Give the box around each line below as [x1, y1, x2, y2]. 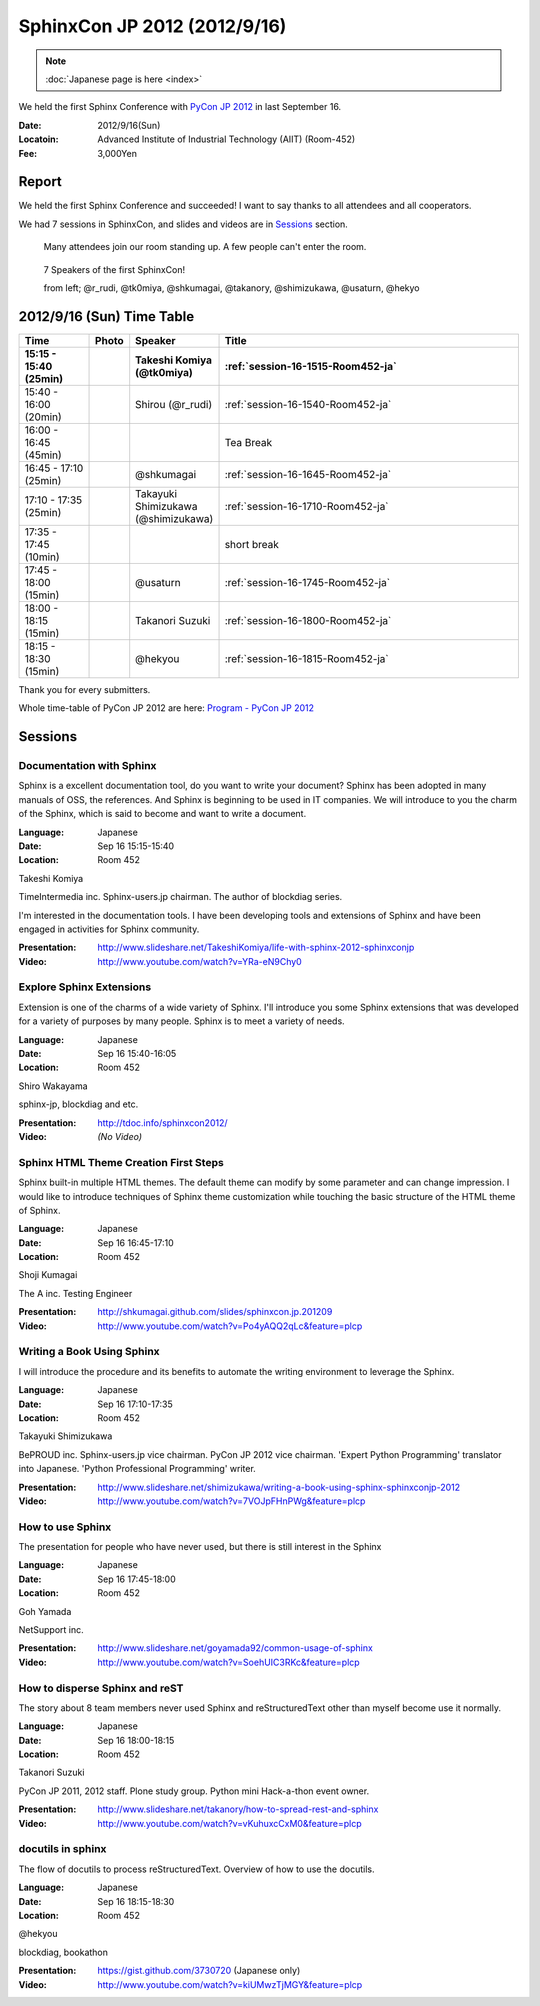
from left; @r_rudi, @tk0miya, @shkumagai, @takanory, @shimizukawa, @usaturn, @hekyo [43, 281, 420, 294]
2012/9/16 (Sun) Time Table [18, 308, 195, 325]
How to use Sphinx [18, 1520, 112, 1534]
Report [18, 173, 62, 190]
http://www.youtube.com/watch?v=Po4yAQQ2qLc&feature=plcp [97, 1320, 363, 1332]
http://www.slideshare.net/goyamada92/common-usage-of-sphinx [97, 1642, 374, 1654]
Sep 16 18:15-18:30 [97, 1895, 175, 1907]
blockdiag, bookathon [18, 1946, 109, 1958]
